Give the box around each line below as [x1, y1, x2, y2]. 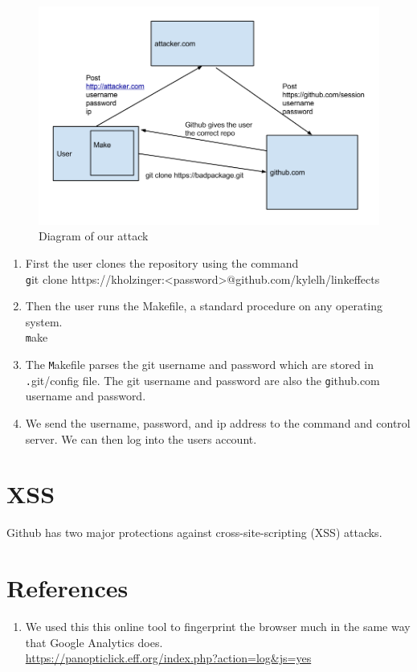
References [6, 572, 129, 604]
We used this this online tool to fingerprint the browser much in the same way [25, 617, 411, 634]
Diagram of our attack [39, 227, 149, 244]
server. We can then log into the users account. [25, 430, 257, 447]
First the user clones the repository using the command [25, 254, 299, 271]
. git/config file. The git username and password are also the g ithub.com [25, 371, 380, 388]
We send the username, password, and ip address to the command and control [25, 414, 411, 431]
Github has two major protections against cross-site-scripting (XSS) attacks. [6, 524, 382, 541]
